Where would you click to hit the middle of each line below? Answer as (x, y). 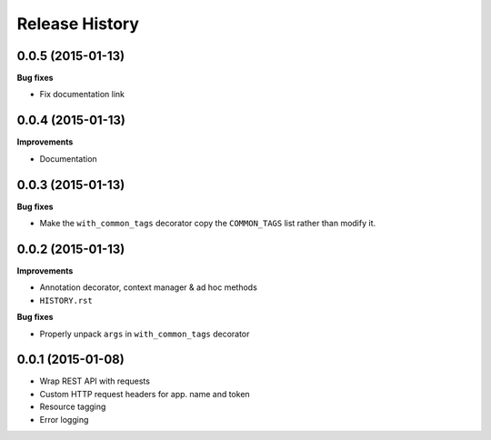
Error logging (64, 419)
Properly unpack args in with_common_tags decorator (145, 334)
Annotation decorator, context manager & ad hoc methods (149, 287)
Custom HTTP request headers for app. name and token (145, 394)
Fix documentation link (82, 95)
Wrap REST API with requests (95, 381)
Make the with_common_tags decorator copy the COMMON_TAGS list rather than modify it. (208, 224)
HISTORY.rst (66, 300)
